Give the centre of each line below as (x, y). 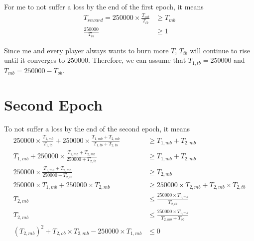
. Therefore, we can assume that (137, 60)
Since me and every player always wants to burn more (86, 50)
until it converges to (35, 60)
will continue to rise (220, 50)
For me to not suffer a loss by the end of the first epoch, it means (104, 6)
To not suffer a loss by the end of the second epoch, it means (97, 128)
